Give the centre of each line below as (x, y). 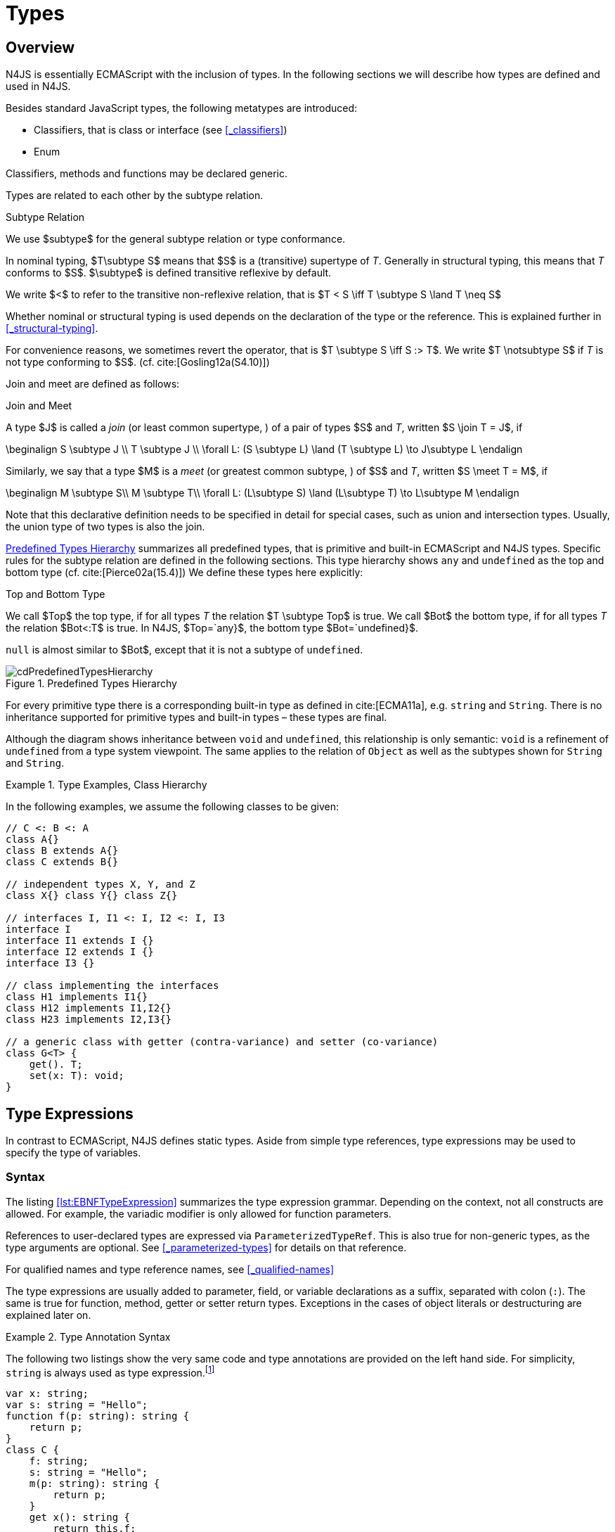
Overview (40, 47)
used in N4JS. (38, 87)
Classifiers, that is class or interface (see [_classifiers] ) (161, 130)
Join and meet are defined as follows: (93, 384)
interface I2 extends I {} (80, 952)
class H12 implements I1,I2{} (89, 1008)
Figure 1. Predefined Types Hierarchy (91, 684)
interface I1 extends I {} (80, 941)
